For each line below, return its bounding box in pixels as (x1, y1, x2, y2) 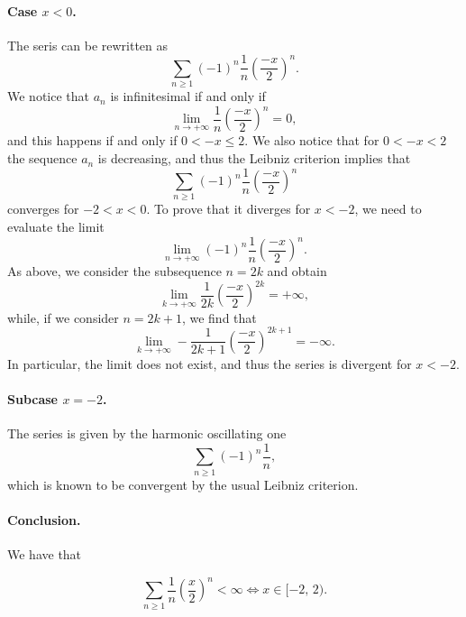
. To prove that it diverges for (146, 199, 311, 218)
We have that (7, 545, 82, 564)
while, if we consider (7, 308, 119, 327)
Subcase (7, 390, 58, 409)
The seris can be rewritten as (7, 35, 169, 54)
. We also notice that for (244, 131, 379, 150)
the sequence (7, 149, 78, 168)
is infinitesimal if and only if (110, 87, 266, 106)
